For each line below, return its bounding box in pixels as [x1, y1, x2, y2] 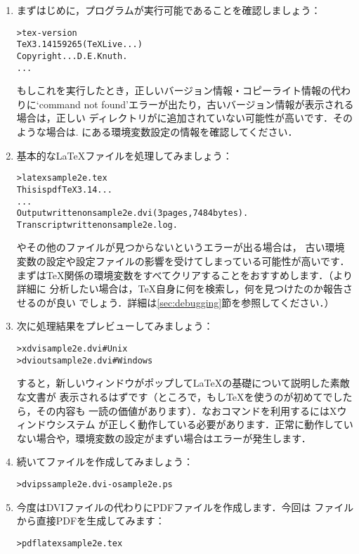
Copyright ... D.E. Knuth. [16, 51, 128, 61]
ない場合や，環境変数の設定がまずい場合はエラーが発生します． [16, 430, 311, 445]
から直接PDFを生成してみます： [16, 513, 165, 528]
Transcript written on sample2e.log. [16, 219, 178, 230]
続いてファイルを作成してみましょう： [16, 454, 193, 469]
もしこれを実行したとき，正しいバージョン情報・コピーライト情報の [16, 83, 332, 98]
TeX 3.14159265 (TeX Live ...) [16, 39, 143, 50]
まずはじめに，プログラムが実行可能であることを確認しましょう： [16, 3, 321, 17]
